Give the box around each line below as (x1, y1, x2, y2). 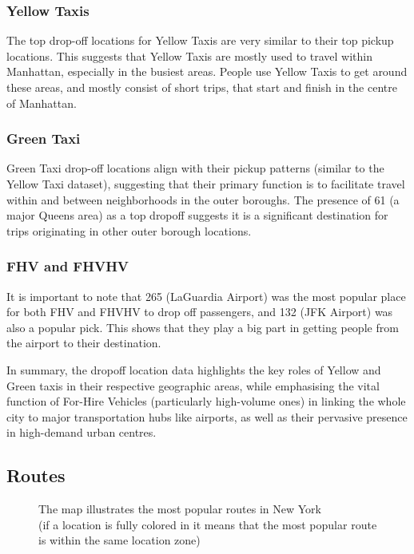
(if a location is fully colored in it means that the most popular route (38, 516, 377, 532)
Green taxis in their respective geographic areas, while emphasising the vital (6, 377, 380, 394)
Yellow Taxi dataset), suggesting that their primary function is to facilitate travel (6, 176, 405, 192)
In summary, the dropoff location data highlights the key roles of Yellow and (6, 361, 381, 378)
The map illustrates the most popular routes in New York (38, 501, 321, 517)
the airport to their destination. (6, 334, 161, 351)
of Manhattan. (6, 94, 77, 111)
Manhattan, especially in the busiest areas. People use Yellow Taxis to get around (6, 63, 408, 80)
